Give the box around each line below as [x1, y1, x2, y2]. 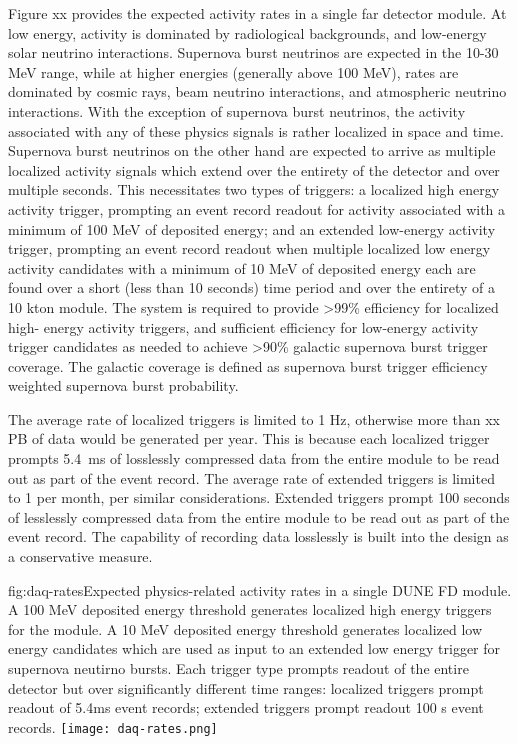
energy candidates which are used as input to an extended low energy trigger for [8, 638, 501, 659]
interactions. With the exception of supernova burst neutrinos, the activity [8, 100, 466, 121]
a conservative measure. [8, 546, 153, 567]
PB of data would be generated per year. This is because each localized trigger [8, 428, 490, 449]
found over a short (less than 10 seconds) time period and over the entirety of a [8, 277, 496, 298]
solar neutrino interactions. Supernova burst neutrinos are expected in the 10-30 [8, 42, 499, 63]
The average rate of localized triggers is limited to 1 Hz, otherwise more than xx [8, 408, 500, 429]
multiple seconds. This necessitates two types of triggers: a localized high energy [8, 179, 500, 200]
